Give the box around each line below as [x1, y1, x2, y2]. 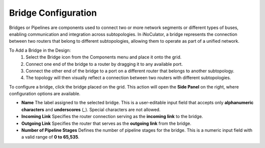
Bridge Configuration [9, 7, 97, 18]
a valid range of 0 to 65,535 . [21, 134, 79, 140]
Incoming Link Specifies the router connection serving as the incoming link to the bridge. [21, 114, 203, 119]
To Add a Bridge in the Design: [9, 47, 71, 53]
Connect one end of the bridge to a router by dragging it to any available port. [26, 61, 183, 67]
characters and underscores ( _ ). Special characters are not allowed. [21, 106, 161, 113]
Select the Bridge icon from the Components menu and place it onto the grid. [26, 54, 182, 60]
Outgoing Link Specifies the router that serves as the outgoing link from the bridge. [21, 120, 191, 126]
